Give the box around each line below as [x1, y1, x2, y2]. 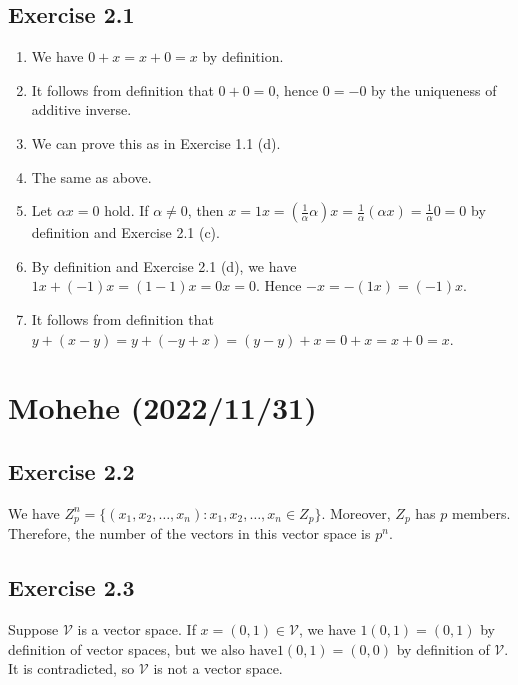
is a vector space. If [77, 618, 196, 639]
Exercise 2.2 [8, 455, 135, 486]
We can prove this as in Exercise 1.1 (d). [31, 132, 281, 153]
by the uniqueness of [371, 79, 497, 100]
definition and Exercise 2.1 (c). [31, 222, 220, 243]
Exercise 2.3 [8, 572, 135, 603]
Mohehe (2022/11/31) [8, 387, 317, 428]
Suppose [8, 618, 59, 639]
